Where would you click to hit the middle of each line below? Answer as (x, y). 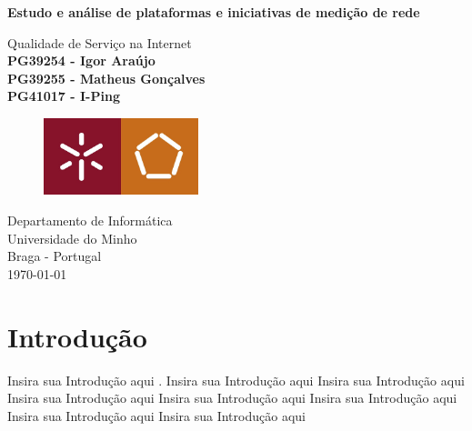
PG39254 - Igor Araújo (81, 60)
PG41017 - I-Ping (64, 96)
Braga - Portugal (55, 256)
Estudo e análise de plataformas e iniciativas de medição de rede (214, 12)
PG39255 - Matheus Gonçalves (106, 78)
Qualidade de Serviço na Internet (100, 42)
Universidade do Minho (72, 238)
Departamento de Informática (90, 221)
